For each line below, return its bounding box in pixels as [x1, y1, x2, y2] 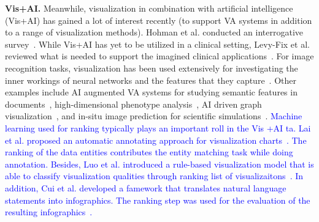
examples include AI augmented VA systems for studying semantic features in [5, 86, 298, 98]
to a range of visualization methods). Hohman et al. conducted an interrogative [5, 26, 304, 39]
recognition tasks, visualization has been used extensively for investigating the [5, 61, 298, 74]
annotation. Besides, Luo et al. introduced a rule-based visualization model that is [5, 157, 314, 170]
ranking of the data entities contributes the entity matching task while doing [5, 146, 293, 158]
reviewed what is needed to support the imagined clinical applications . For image [5, 50, 314, 62]
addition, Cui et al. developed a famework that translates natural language [5, 181, 286, 194]
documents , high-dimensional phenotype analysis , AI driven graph [5, 97, 262, 110]
